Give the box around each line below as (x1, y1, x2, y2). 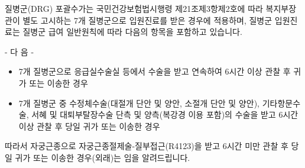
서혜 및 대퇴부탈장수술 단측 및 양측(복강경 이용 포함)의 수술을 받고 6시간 (31, 108, 298, 121)
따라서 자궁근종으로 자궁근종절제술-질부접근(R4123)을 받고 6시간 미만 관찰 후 (5, 140, 288, 152)
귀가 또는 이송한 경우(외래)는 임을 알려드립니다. (15, 151, 190, 163)
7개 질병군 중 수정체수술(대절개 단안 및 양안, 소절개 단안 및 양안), (18, 96, 259, 109)
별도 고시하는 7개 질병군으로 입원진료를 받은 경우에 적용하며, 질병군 (22, 14, 272, 26)
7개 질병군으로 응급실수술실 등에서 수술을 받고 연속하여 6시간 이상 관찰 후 (18, 65, 291, 77)
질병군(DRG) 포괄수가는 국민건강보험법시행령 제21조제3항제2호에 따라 (5, 2, 263, 14)
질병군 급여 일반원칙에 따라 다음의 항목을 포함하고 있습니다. (22, 25, 242, 38)
